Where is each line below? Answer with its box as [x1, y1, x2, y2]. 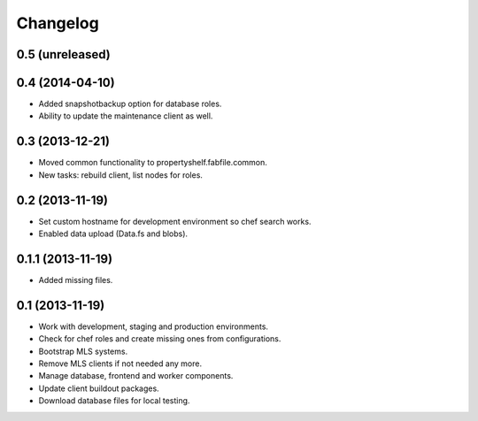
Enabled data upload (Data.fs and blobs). [38, 228, 189, 239]
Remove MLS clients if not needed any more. [38, 358, 203, 369]
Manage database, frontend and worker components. [38, 371, 234, 381]
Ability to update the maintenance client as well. [38, 111, 213, 121]
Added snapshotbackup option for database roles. [38, 98, 222, 110]
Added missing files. [38, 274, 113, 285]
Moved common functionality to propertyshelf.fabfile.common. [38, 157, 267, 168]
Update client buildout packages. [38, 383, 159, 394]
